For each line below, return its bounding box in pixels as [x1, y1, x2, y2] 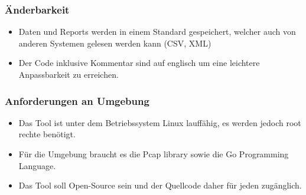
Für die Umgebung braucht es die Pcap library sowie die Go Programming [18, 148, 289, 160]
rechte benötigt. [18, 128, 76, 140]
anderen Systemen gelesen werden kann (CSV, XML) [18, 37, 211, 49]
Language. [18, 159, 56, 171]
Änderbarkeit [5, 2, 70, 16]
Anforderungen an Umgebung [5, 93, 149, 108]
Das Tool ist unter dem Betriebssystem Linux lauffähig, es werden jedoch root [18, 116, 301, 128]
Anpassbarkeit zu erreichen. [18, 68, 119, 80]
